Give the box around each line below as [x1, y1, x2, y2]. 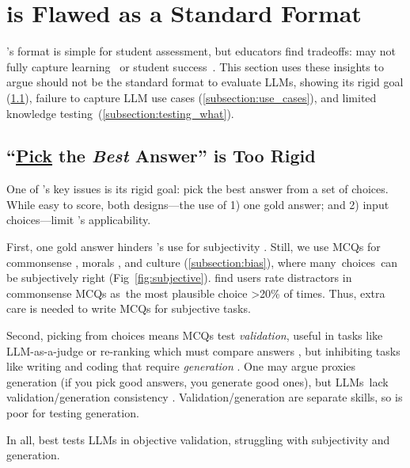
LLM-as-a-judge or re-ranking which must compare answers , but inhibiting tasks [6, 342, 401, 359]
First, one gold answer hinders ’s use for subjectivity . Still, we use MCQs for [6, 238, 381, 255]
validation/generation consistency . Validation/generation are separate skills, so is [6, 389, 403, 405]
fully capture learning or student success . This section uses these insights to [6, 58, 384, 74]
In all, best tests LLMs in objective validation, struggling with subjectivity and [6, 431, 390, 447]
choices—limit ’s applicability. [6, 211, 151, 228]
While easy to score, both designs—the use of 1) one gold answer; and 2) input [6, 196, 389, 212]
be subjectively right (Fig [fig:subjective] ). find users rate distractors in [6, 269, 352, 286]
